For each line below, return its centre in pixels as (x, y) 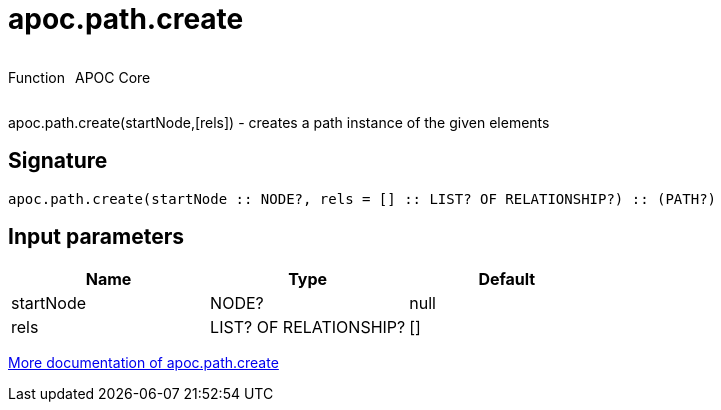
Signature (58, 161)
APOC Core (112, 77)
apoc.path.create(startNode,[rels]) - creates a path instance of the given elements (279, 122)
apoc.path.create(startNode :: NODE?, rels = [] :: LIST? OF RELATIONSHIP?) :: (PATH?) (362, 198)
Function (36, 77)
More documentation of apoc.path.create (143, 363)
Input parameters (96, 237)
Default (507, 279)
